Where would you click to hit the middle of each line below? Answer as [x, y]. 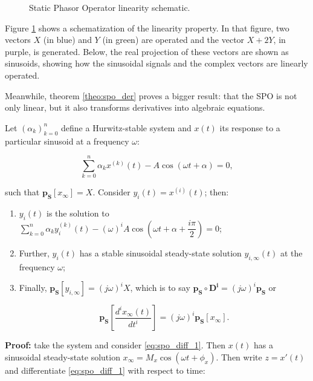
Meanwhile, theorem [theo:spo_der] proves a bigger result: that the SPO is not [151, 95]
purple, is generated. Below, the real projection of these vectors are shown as [147, 51]
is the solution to [78, 213]
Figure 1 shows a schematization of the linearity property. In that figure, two [147, 28]
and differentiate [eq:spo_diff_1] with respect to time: [105, 370]
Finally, [33, 288]
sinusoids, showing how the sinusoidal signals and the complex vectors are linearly [156, 63]
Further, [34, 252]
